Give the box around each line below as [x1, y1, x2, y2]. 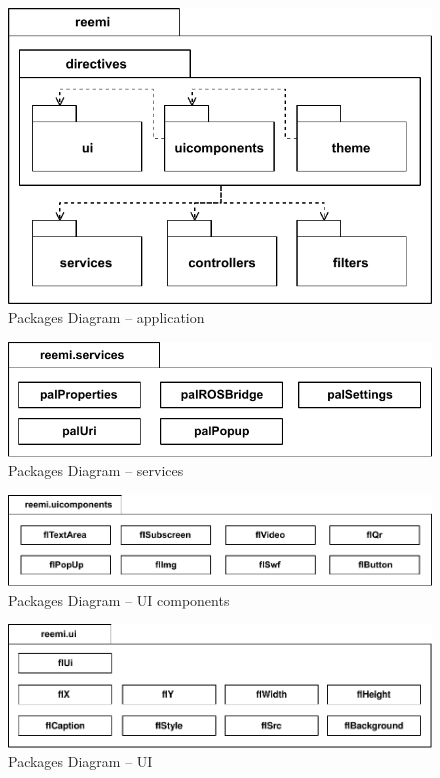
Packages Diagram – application [8, 307, 205, 328]
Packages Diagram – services [8, 460, 184, 481]
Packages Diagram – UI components [8, 589, 230, 610]
